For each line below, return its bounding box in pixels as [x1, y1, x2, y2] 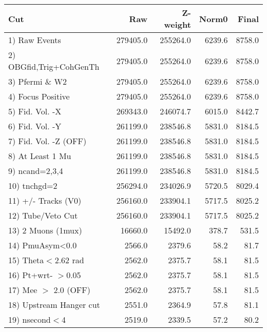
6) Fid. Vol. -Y [8, 120, 62, 132]
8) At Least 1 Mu [8, 150, 71, 162]
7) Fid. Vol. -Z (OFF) [8, 135, 87, 147]
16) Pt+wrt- [8, 269, 53, 281]
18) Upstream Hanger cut [8, 299, 100, 310]
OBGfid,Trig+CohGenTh [8, 61, 100, 72]
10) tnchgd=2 [8, 180, 58, 191]
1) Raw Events [8, 34, 61, 46]
